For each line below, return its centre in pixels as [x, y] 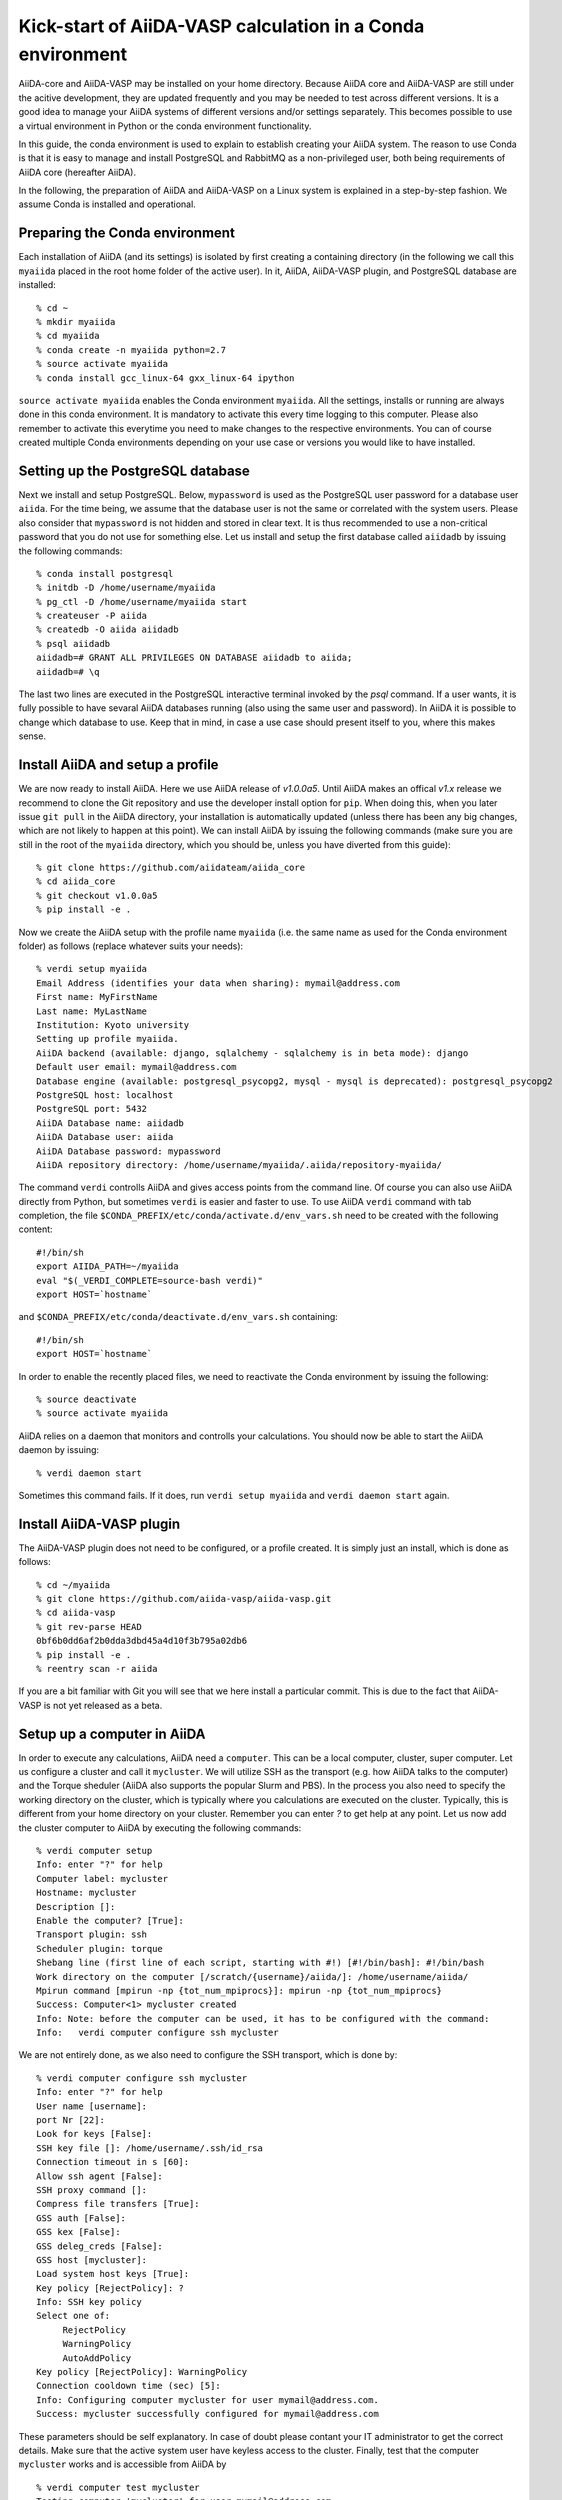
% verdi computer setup [94, 1850]
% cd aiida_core [76, 881]
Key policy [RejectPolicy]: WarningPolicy [142, 2372]
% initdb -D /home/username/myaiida [126, 588]
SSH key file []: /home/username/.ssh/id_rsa [150, 2148]
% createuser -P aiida [92, 616]
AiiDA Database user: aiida [105, 1137]
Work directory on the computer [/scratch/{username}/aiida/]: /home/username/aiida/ [252, 1976]
